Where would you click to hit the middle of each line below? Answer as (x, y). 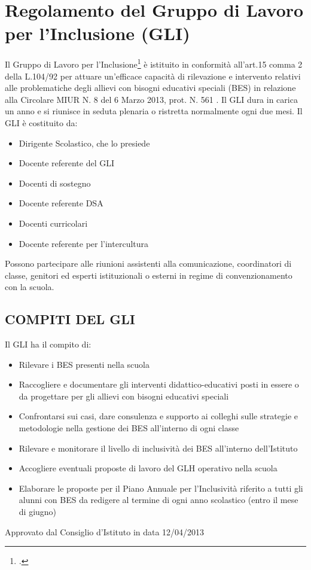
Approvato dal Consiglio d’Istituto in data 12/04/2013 (105, 531)
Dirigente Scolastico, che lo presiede (84, 143)
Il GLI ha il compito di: (48, 344)
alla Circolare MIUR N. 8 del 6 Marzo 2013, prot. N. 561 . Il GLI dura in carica (151, 99)
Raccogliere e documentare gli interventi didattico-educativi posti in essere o (159, 384)
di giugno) (38, 512)
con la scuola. (30, 287)
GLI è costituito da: (41, 122)
